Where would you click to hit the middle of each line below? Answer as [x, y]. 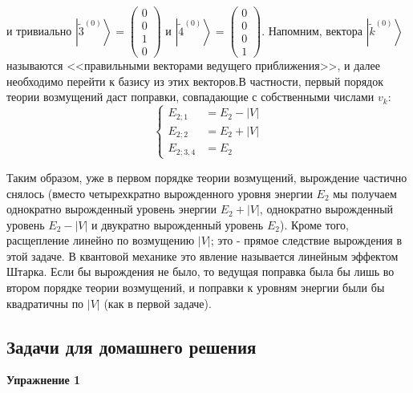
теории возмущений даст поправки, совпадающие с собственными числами [190, 97]
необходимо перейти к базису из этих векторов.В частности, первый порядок [195, 81]
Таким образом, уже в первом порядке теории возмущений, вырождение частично [207, 177]
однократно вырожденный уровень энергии [112, 209]
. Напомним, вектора [312, 30]
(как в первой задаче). [158, 303]
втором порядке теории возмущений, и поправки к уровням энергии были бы [196, 288]
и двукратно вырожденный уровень [178, 224]
